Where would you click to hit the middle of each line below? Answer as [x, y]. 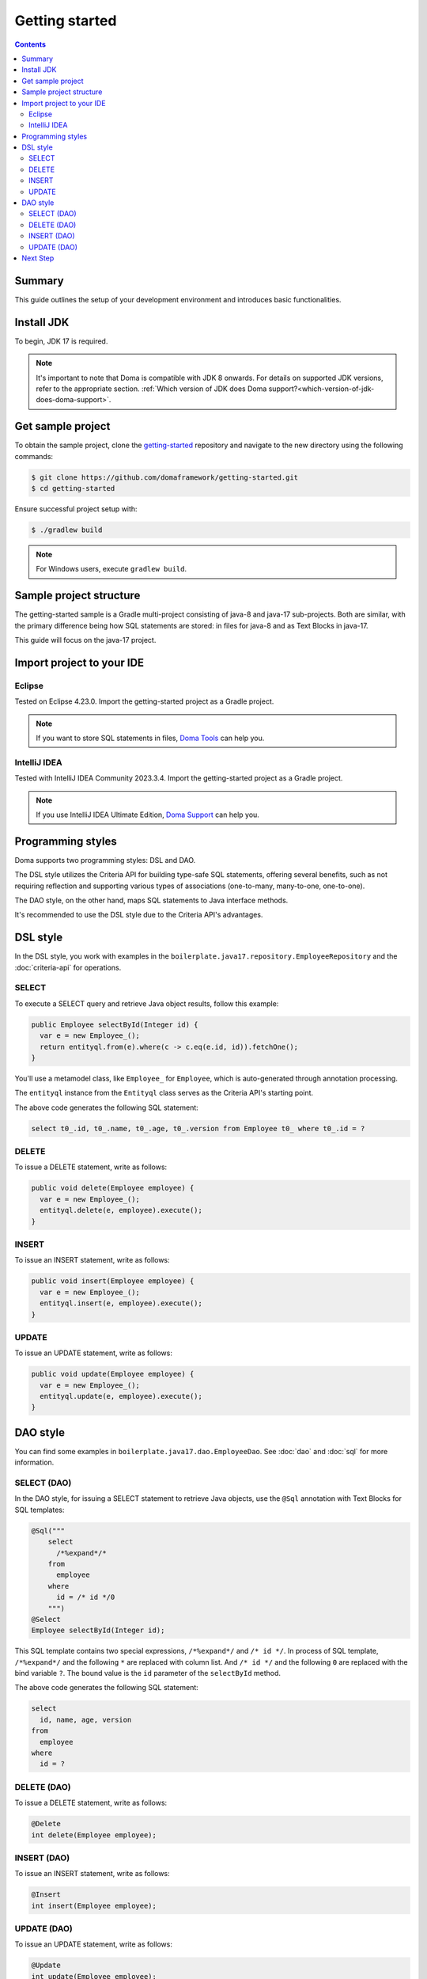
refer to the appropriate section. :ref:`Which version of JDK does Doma [151, 389]
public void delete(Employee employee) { [113, 1188]
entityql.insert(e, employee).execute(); [121, 1303]
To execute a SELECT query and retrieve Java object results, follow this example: [147, 1003]
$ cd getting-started [73, 488]
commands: [34, 456]
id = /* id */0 [86, 1597]
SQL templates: [40, 1510]
